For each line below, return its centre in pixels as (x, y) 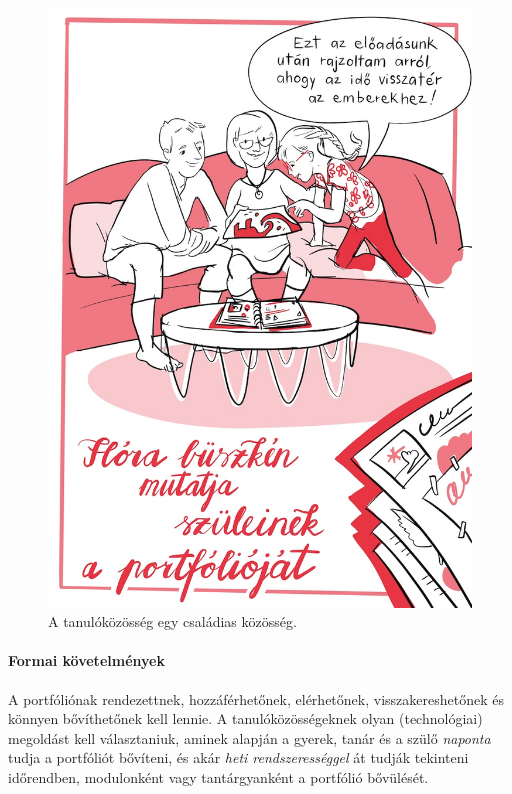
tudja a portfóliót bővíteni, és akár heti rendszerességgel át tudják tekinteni (238, 757)
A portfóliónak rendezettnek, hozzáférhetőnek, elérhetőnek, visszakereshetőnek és (256, 698)
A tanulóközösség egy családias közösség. (172, 621)
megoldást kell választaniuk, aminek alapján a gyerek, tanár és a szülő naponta (249, 737)
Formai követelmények (86, 660)
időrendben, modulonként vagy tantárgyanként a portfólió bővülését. (218, 777)
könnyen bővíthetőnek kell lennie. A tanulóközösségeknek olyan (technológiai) (245, 718)
